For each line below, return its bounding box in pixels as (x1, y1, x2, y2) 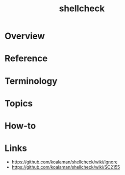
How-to (4, 120, 36, 131)
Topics (4, 98, 33, 109)
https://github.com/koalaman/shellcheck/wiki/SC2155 (11, 164, 120, 170)
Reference (4, 53, 48, 64)
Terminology (4, 75, 57, 86)
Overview (4, 30, 45, 42)
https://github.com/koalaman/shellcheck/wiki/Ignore (11, 159, 118, 165)
